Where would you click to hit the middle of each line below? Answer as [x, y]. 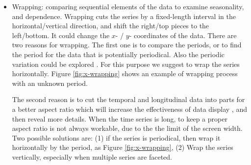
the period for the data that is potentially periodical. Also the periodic [118, 54]
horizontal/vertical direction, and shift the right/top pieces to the [111, 26]
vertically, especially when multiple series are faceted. [92, 156]
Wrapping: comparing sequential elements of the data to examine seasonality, [128, 6]
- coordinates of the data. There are [183, 35]
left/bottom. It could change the [61, 35]
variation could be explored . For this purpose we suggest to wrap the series [126, 64]
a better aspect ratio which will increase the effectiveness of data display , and [129, 109]
